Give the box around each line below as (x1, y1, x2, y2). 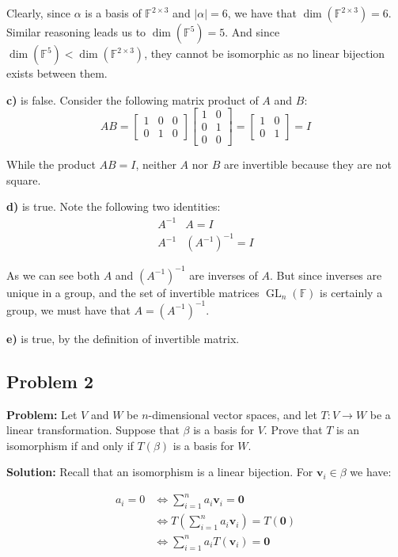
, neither (135, 156, 176, 173)
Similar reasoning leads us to (6, 24, 146, 40)
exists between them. (6, 65, 108, 81)
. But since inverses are (270, 266, 382, 283)
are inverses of (189, 266, 258, 283)
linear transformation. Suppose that (6, 422, 180, 438)
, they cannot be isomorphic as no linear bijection (144, 45, 385, 61)
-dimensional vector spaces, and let (148, 406, 317, 422)
